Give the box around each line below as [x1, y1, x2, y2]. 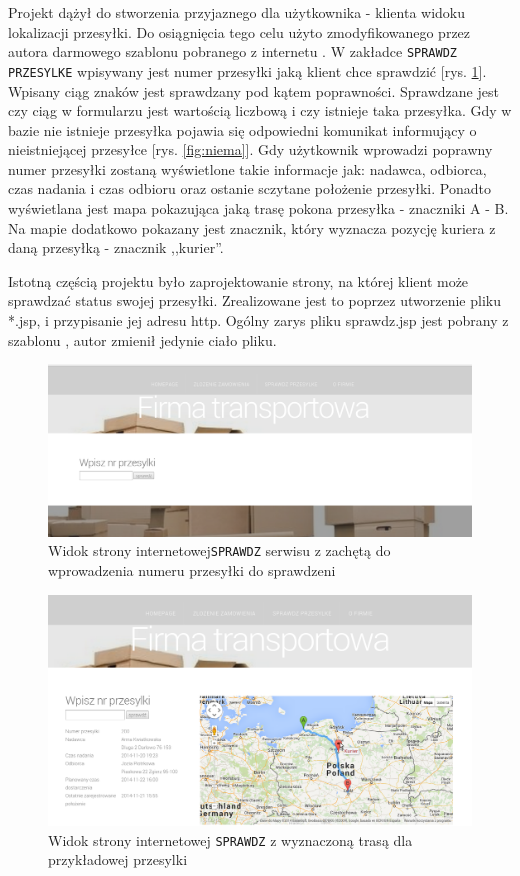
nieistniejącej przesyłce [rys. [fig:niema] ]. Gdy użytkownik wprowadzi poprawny [8, 139, 493, 160]
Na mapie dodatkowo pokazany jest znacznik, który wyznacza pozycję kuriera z [8, 217, 496, 238]
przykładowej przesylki [48, 849, 188, 870]
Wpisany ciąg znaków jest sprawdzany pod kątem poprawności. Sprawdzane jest [8, 80, 499, 101]
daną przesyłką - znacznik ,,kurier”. [8, 237, 224, 258]
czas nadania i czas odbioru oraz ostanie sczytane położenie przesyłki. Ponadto [8, 178, 491, 199]
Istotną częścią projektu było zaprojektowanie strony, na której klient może [8, 270, 469, 291]
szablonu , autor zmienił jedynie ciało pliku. [8, 329, 277, 350]
